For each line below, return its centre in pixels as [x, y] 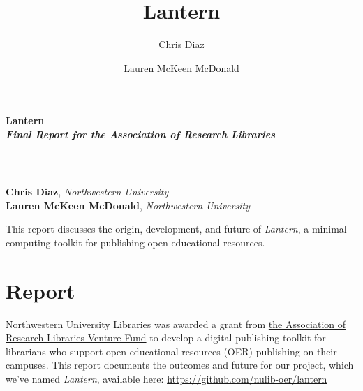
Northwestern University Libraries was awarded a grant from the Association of [176, 324]
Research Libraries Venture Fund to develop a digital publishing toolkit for [166, 338]
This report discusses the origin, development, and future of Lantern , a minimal [176, 229]
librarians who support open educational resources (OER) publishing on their [171, 351]
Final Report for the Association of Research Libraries [141, 134]
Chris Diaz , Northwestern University [87, 192]
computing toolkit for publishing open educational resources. [135, 242]
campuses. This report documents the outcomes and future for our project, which [180, 365]
